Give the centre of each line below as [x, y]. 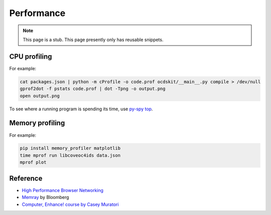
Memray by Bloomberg [45, 197]
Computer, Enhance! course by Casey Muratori [70, 204]
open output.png [40, 96]
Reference [26, 178]
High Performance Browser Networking [63, 190]
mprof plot [33, 162]
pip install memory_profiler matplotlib [70, 148]
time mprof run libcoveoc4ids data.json [70, 155]
